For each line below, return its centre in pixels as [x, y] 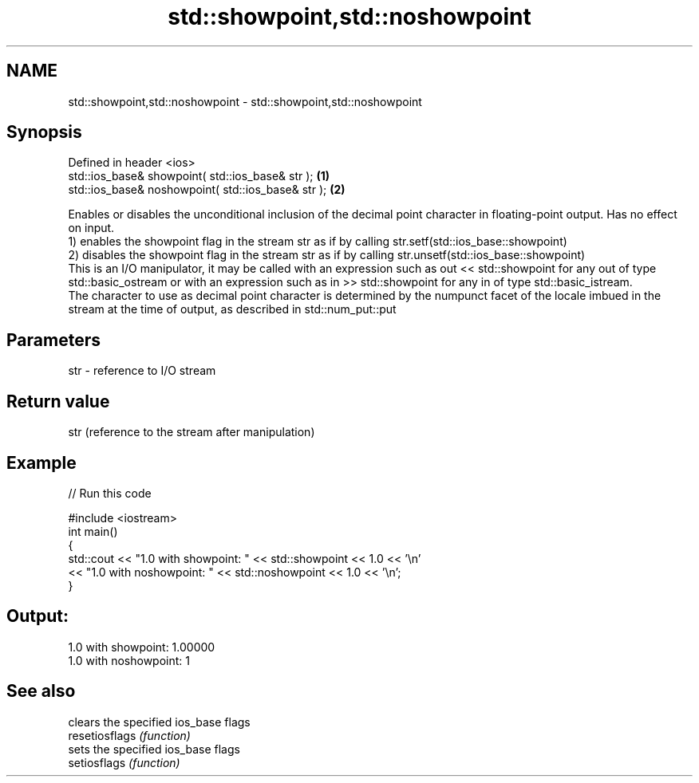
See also [41, 691]
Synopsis [44, 132]
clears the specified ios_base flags [159, 722]
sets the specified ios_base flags [154, 749]
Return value [58, 401]
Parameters [53, 340]
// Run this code [110, 493]
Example [41, 462]
